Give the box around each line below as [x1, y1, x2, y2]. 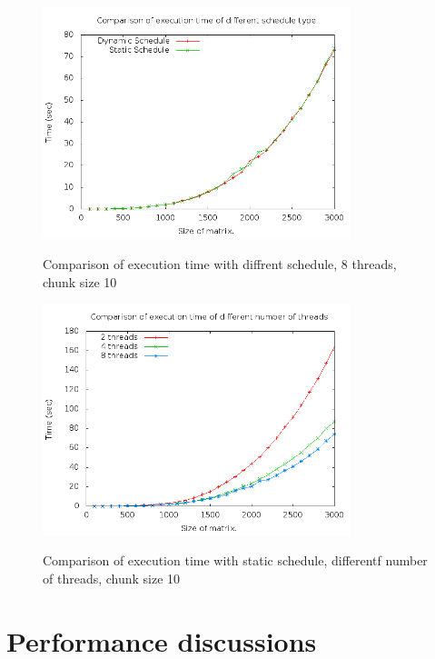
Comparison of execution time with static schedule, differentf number [43, 551, 428, 570]
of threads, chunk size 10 [43, 568, 181, 587]
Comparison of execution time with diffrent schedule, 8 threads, [43, 254, 397, 273]
